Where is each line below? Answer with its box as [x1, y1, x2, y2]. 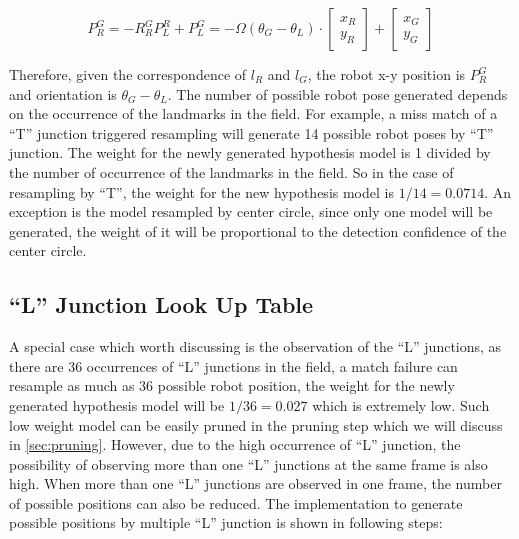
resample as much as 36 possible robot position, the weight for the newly [9, 375, 455, 396]
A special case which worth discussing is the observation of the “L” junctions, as [9, 336, 502, 357]
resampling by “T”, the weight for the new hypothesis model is [9, 181, 394, 202]
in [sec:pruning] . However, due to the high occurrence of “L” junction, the [9, 434, 461, 455]
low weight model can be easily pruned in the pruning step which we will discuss [9, 414, 503, 435]
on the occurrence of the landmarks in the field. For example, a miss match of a [9, 103, 498, 124]
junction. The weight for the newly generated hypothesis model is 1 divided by [9, 142, 491, 163]
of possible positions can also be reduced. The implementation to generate [9, 492, 463, 513]
